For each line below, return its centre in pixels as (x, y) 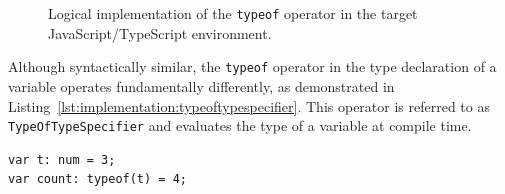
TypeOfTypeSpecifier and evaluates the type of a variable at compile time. (240, 125)
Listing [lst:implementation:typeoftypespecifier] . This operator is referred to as (249, 105)
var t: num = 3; (62, 159)
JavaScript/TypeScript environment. (160, 32)
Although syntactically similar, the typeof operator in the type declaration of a (252, 66)
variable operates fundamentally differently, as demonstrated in (201, 85)
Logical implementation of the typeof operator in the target (233, 13)
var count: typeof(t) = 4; (97, 179)
